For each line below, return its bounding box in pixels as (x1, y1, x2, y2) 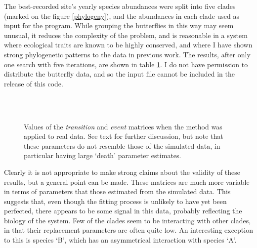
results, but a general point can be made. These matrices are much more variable (4, 176, 250, 187)
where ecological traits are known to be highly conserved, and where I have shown (4, 40, 253, 50)
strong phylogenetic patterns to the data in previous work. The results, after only (4, 49, 251, 59)
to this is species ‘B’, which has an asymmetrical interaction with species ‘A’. (4, 235, 237, 245)
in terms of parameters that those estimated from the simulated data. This (4, 186, 231, 197)
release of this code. (4, 78, 63, 88)
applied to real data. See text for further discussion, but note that (24, 131, 223, 141)
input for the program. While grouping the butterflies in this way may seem (4, 20, 234, 31)
